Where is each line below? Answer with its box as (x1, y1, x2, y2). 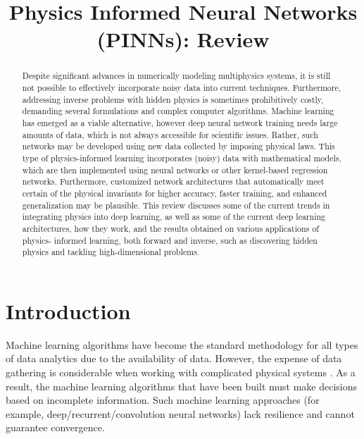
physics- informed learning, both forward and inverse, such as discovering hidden (22, 234, 318, 246)
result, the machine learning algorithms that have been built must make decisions (6, 378, 358, 393)
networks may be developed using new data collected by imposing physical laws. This (22, 140, 335, 152)
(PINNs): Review (96, 25, 270, 54)
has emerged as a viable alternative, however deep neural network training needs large (22, 116, 338, 128)
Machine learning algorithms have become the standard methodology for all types (6, 337, 358, 352)
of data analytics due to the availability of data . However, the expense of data (6, 351, 342, 366)
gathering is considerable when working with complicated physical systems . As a (6, 364, 356, 379)
